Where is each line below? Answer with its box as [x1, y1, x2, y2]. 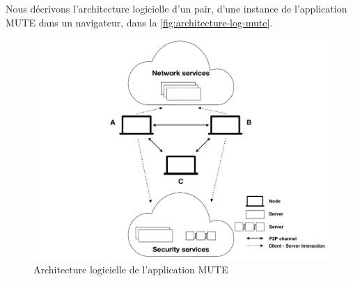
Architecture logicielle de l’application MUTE [33, 262, 228, 277]
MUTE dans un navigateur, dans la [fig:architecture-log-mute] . [6, 15, 273, 29]
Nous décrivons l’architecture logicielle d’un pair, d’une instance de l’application [6, 1, 347, 15]
